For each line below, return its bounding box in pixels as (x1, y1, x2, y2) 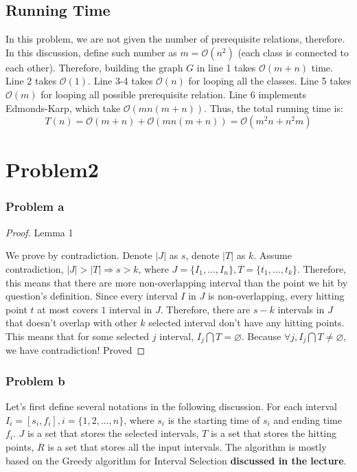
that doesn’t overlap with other (5, 315, 137, 330)
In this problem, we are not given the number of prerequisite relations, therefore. (5, 32, 345, 46)
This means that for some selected (5, 328, 150, 343)
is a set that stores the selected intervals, (27, 426, 199, 440)
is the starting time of (168, 412, 260, 427)
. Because (241, 328, 281, 343)
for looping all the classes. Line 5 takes (188, 74, 352, 88)
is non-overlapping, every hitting (207, 289, 345, 303)
